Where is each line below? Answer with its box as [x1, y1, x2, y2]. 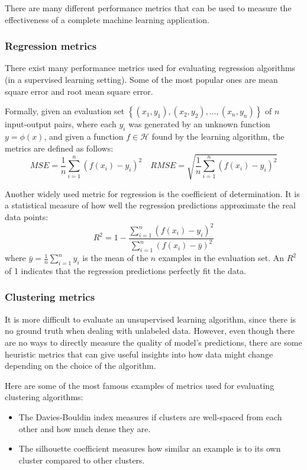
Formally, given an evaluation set [5, 105, 125, 117]
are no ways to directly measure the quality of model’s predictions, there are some [5, 336, 302, 348]
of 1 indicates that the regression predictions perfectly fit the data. [5, 264, 247, 276]
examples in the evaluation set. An [158, 252, 285, 264]
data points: [5, 210, 49, 223]
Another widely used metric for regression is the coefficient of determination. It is [5, 187, 300, 199]
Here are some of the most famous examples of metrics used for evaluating [5, 379, 274, 391]
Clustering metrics [5, 289, 95, 304]
